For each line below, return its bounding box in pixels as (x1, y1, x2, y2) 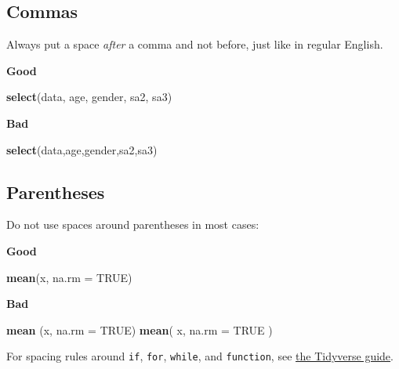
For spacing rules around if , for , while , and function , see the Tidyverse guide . (6, 348, 394, 364)
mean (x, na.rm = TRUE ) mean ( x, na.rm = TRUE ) (6, 321, 273, 338)
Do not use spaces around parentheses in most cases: (6, 216, 259, 233)
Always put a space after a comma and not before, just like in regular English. (6, 36, 383, 52)
